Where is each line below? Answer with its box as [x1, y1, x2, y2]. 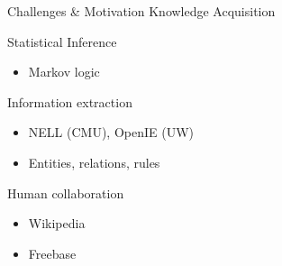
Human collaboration [7, 183, 124, 202]
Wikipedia [28, 214, 86, 233]
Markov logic [28, 62, 100, 81]
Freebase [28, 243, 77, 262]
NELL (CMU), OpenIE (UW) [28, 123, 194, 142]
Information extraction [7, 92, 132, 111]
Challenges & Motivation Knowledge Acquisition [7, 2, 276, 20]
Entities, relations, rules [28, 152, 160, 171]
